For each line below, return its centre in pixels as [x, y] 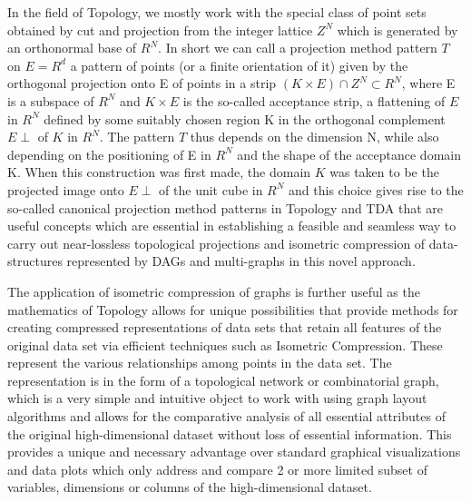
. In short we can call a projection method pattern [298, 48]
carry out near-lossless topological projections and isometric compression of [216, 243]
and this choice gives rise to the [376, 189]
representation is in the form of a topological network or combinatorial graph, [223, 380]
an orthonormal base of [72, 48]
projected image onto [66, 189]
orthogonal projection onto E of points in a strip [142, 83]
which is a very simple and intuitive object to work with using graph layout [217, 398]
